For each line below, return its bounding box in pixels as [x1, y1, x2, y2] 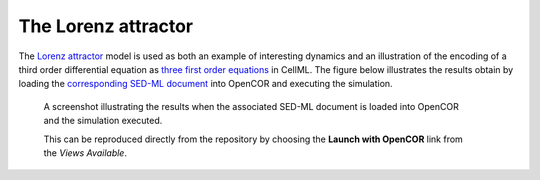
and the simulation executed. [43, 115, 163, 127]
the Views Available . [43, 146, 127, 159]
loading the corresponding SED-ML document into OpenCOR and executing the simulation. [18, 78, 394, 90]
